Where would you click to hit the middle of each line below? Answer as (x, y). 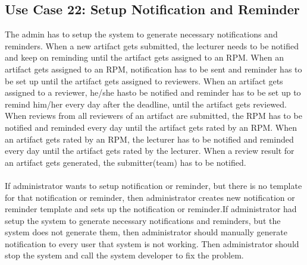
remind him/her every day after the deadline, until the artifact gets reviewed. (146, 104)
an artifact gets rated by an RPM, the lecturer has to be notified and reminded (149, 139)
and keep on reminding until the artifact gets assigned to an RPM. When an (144, 57)
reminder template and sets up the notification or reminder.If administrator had (151, 209)
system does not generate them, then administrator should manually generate (146, 232)
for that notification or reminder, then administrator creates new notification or (150, 197)
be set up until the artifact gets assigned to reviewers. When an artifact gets (144, 81)
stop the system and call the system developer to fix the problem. (124, 255)
